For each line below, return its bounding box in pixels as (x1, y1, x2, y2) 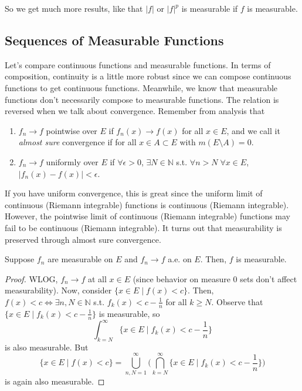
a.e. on (168, 253, 192, 265)
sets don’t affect (240, 272, 297, 285)
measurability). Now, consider (5, 284, 112, 296)
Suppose (5, 253, 35, 265)
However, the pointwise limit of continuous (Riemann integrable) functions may (5, 210, 291, 222)
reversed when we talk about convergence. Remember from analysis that (5, 105, 265, 117)
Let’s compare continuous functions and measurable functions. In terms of (5, 58, 271, 71)
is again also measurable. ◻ (5, 375, 105, 387)
